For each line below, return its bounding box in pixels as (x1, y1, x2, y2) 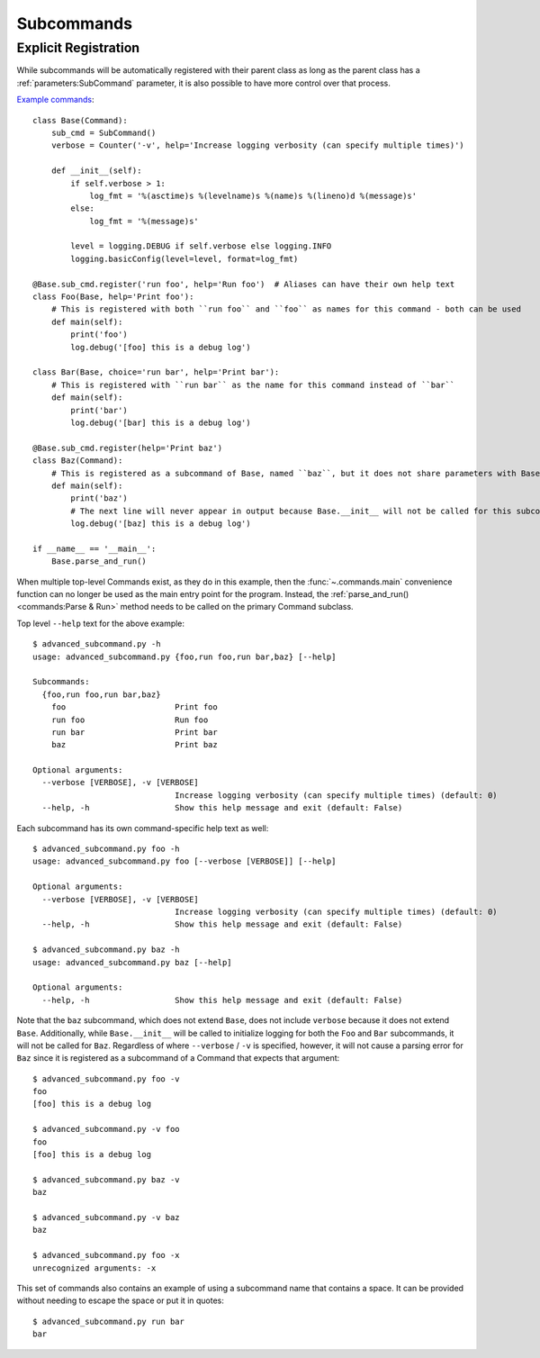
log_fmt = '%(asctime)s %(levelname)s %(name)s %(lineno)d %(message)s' (89, 190, 418, 201)
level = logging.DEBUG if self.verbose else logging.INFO (70, 241, 332, 251)
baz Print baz (50, 739, 218, 750)
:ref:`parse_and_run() (330, 589, 409, 600)
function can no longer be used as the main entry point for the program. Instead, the (16, 589, 329, 600)
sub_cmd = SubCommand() (50, 127, 157, 138)
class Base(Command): (32, 115, 128, 125)
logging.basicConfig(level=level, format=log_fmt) (70, 253, 299, 264)
